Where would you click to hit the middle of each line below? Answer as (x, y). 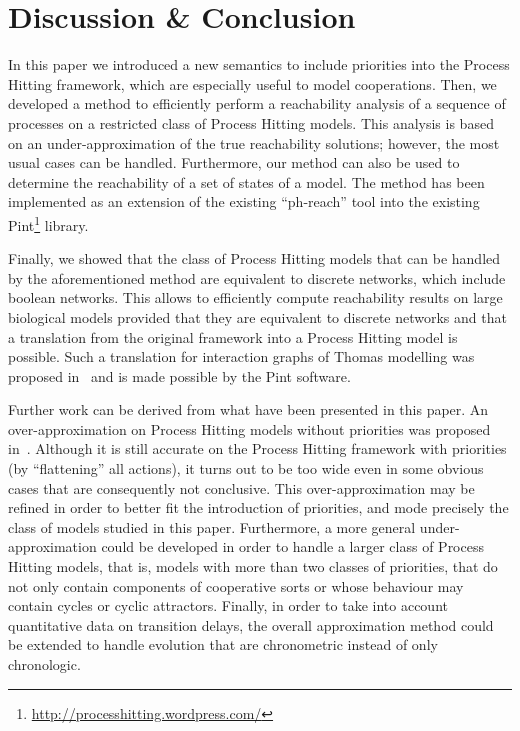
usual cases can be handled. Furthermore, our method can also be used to (234, 162)
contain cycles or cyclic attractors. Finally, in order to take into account (228, 605)
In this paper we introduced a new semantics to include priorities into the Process (259, 64)
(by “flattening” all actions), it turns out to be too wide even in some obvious (246, 468)
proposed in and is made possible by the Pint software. (179, 375)
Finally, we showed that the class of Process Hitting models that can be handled (254, 258)
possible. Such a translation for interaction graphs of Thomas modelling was (241, 356)
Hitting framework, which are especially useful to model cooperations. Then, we (252, 83)
